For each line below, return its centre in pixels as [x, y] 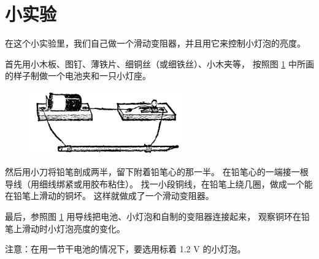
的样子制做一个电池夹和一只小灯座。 [78, 76]
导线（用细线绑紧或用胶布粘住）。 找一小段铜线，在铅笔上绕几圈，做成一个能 [159, 183]
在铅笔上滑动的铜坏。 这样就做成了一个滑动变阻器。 [110, 196]
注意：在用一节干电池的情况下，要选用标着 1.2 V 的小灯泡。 [125, 249]
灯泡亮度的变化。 [90, 228]
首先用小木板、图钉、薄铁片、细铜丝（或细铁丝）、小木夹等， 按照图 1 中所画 [159, 63]
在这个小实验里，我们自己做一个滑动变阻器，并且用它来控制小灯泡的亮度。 [155, 43]
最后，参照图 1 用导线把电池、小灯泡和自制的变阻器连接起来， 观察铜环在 [153, 216]
